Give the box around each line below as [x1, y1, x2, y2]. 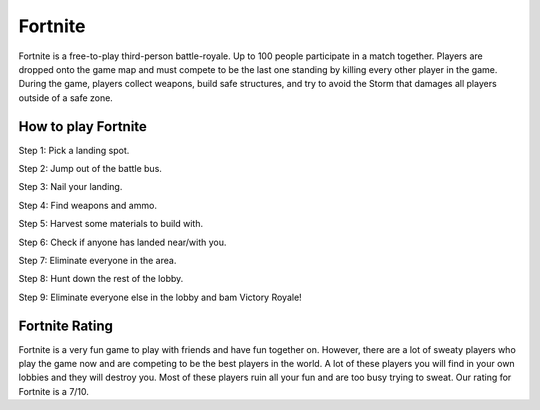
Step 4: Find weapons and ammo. [18, 199, 157, 211]
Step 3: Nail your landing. [18, 181, 123, 193]
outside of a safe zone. [18, 91, 114, 104]
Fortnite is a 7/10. [18, 385, 90, 397]
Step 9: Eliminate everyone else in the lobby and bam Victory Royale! [18, 291, 302, 303]
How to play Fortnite [18, 118, 147, 135]
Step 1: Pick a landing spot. [18, 144, 130, 156]
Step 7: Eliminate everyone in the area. [18, 254, 177, 266]
